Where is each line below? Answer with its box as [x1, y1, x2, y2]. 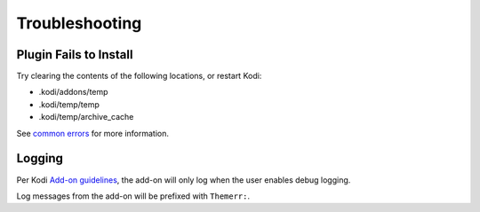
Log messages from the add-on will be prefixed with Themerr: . [16, 191, 251, 201]
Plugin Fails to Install [16, 47, 133, 62]
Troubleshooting [16, 13, 142, 33]
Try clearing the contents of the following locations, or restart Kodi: [16, 71, 262, 82]
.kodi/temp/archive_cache [38, 112, 134, 122]
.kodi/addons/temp [38, 87, 108, 98]
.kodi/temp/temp [38, 98, 100, 110]
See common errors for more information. [16, 128, 169, 138]
